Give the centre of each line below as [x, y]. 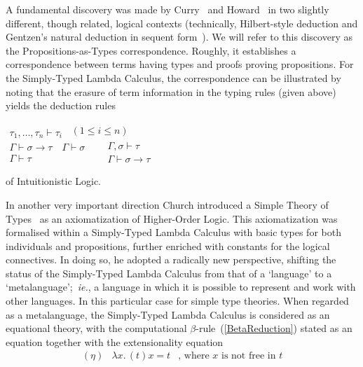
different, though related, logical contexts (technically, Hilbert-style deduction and [182, 23]
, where [194, 356]
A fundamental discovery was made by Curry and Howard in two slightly [167, 9]
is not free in [249, 356]
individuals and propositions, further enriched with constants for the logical [168, 245]
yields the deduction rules [61, 105]
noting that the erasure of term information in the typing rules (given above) [171, 91]
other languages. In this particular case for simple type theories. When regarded [177, 301]
